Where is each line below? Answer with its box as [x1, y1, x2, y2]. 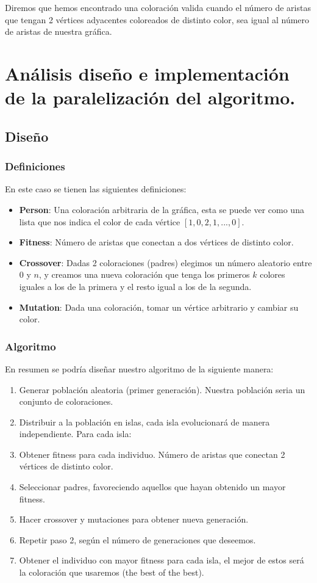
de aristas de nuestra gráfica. [5, 25, 112, 38]
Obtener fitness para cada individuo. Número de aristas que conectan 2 [19, 447, 285, 460]
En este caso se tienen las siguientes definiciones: [5, 183, 187, 195]
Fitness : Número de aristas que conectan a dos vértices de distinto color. [19, 236, 294, 248]
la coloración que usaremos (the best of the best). [19, 566, 204, 579]
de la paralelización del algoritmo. [5, 85, 296, 110]
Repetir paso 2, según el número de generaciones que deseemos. [19, 533, 256, 546]
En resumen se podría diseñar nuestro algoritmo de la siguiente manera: [5, 362, 274, 375]
